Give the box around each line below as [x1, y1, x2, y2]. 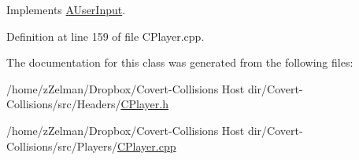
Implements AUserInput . [6, 2, 126, 17]
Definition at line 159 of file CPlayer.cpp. [6, 27, 205, 44]
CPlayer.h [120, 96, 168, 112]
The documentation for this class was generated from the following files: [6, 54, 353, 71]
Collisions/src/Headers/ [6, 96, 121, 112]
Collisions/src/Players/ [6, 137, 117, 154]
